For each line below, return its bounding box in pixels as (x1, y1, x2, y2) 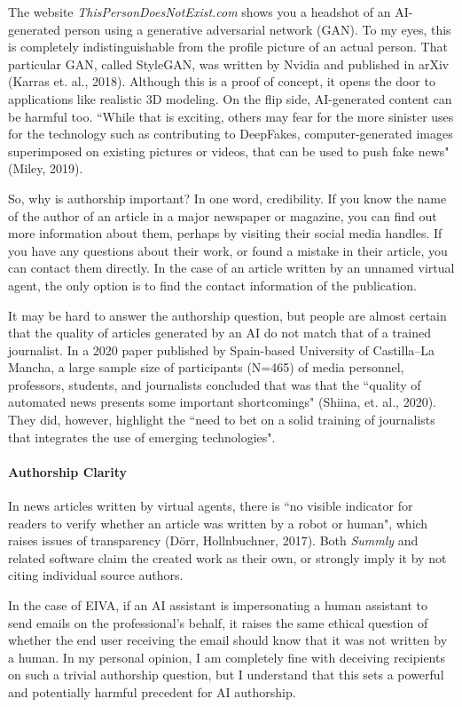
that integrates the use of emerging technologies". (8, 427, 276, 446)
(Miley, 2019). (8, 159, 83, 178)
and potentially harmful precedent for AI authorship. (8, 682, 296, 701)
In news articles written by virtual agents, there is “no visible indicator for (8, 496, 413, 515)
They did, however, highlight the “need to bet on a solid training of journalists (8, 410, 435, 429)
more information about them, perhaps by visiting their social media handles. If (8, 224, 442, 242)
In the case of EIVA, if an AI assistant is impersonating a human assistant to (8, 596, 428, 615)
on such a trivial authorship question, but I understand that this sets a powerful (8, 665, 444, 684)
